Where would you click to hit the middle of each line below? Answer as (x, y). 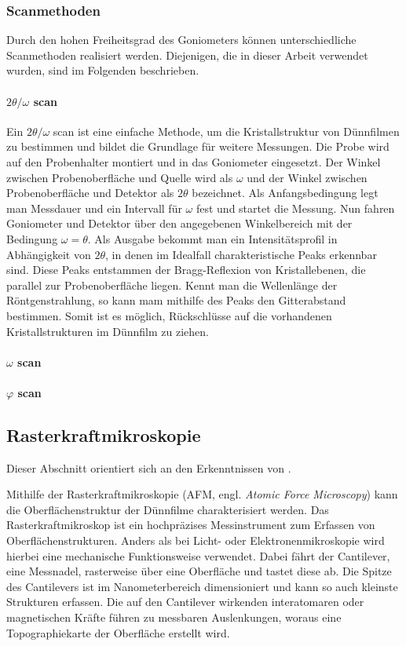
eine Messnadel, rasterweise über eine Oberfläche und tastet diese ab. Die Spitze (199, 571)
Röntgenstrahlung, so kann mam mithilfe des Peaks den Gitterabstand (176, 300)
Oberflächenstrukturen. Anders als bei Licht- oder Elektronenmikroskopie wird (196, 540)
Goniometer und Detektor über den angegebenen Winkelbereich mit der (179, 223)
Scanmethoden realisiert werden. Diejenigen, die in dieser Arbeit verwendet (187, 55)
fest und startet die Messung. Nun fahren (295, 208)
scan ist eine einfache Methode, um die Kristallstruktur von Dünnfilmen (226, 131)
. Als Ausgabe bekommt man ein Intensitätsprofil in (212, 238)
